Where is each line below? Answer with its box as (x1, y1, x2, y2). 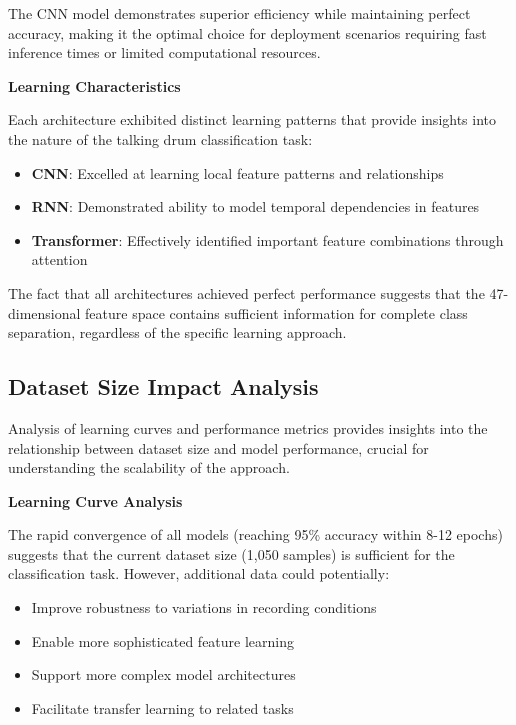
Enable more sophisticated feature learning (31, 630, 295, 651)
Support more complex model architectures (31, 664, 296, 685)
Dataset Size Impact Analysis (8, 371, 319, 402)
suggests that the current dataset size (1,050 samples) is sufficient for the (8, 543, 455, 564)
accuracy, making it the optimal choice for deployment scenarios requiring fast (8, 22, 487, 43)
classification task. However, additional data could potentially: (8, 563, 390, 584)
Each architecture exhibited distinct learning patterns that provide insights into (8, 109, 497, 130)
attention (31, 249, 88, 270)
